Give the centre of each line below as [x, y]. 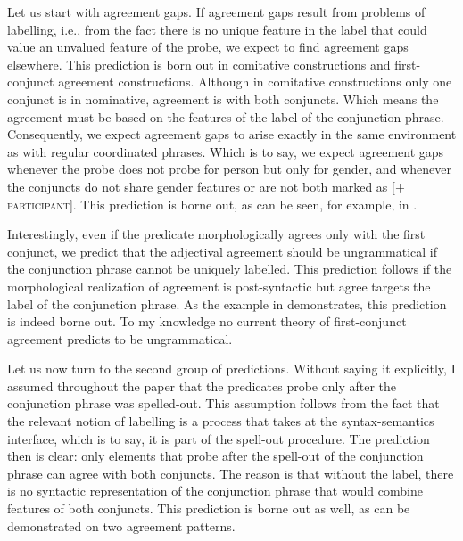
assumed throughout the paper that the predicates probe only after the [202, 385]
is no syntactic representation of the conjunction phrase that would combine [215, 491]
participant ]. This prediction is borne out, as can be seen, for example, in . [212, 204]
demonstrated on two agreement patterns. [121, 525]
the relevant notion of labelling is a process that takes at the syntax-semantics [221, 421]
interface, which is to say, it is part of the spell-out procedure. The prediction [219, 438]
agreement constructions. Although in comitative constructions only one [255, 82]
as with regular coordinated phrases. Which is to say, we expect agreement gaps [226, 151]
